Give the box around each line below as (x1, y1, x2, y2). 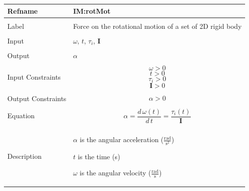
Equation (7, 110, 35, 121)
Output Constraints (7, 93, 67, 103)
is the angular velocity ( (79, 168, 151, 178)
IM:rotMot (73, 5, 111, 16)
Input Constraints (7, 71, 61, 82)
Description (7, 151, 42, 161)
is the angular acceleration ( (80, 134, 164, 145)
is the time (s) (78, 151, 120, 161)
